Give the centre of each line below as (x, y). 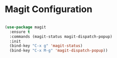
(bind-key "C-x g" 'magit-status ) (46, 46)
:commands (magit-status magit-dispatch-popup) (61, 36)
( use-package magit (26, 27)
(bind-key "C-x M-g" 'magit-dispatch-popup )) (59, 51)
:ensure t (20, 32)
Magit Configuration (49, 9)
